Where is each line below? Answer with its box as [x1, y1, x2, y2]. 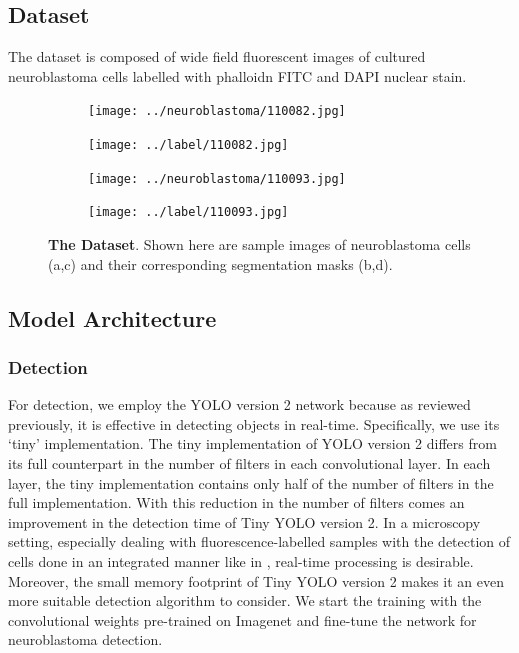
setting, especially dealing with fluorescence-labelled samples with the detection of [8, 531, 511, 552]
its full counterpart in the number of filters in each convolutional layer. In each [8, 452, 491, 473]
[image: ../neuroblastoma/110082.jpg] [88, 104, 346, 119]
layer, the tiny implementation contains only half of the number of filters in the [8, 472, 494, 493]
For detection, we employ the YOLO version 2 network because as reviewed [8, 394, 471, 415]
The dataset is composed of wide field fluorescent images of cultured [8, 46, 426, 67]
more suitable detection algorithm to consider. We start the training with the [8, 590, 482, 611]
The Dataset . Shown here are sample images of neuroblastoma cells [48, 234, 471, 255]
